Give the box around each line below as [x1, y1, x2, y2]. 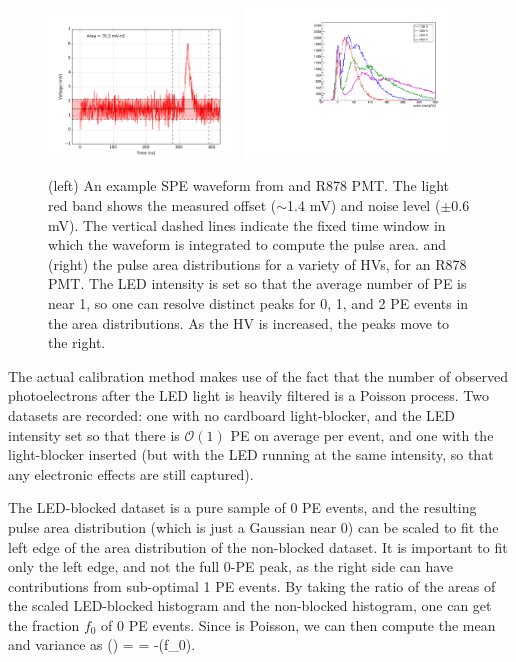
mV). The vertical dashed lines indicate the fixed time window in [48, 214, 446, 235]
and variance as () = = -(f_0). [8, 634, 196, 655]
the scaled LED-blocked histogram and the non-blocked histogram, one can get [8, 595, 492, 616]
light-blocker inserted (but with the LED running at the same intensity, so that [8, 444, 494, 465]
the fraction [8, 614, 80, 635]
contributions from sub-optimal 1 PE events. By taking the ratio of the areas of [8, 575, 496, 596]
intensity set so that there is [8, 424, 180, 445]
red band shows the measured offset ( [48, 195, 277, 216]
